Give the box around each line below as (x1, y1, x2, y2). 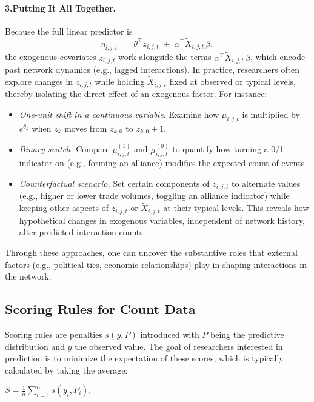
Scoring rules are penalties (5, 327, 102, 340)
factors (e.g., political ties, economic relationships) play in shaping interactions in (5, 258, 307, 270)
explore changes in (5, 75, 73, 87)
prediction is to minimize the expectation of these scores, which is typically (5, 352, 284, 364)
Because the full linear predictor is (5, 24, 133, 37)
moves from (64, 121, 107, 134)
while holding (95, 75, 145, 87)
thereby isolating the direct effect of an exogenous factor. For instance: (5, 87, 267, 100)
